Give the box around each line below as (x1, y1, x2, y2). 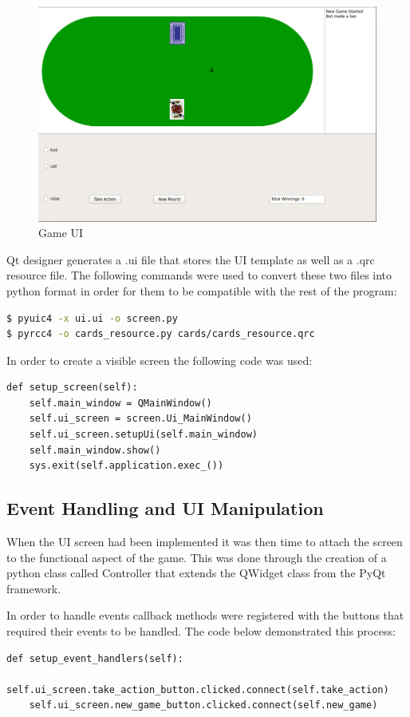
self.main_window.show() (29, 444, 161, 456)
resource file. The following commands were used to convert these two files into (6, 267, 392, 283)
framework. (6, 580, 61, 596)
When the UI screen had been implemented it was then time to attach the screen (6, 533, 403, 550)
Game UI (38, 224, 84, 241)
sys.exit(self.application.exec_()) (29, 460, 224, 472)
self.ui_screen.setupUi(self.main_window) (29, 429, 258, 441)
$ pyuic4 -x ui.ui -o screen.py (6, 312, 178, 324)
